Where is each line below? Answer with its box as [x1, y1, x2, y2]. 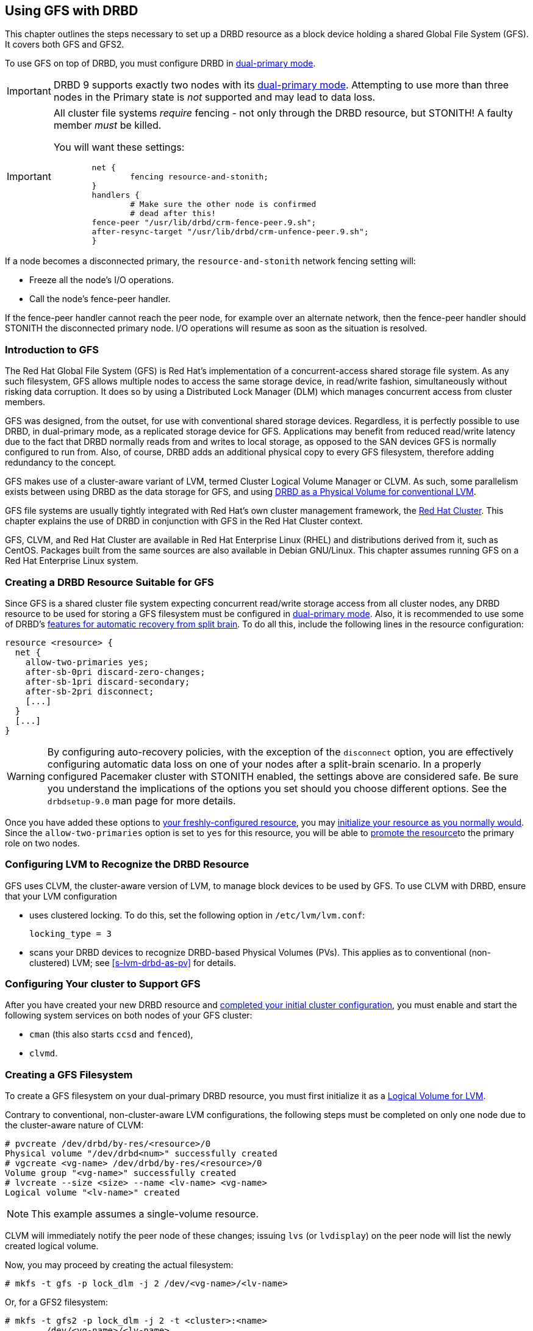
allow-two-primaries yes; [25, 657, 149, 667]
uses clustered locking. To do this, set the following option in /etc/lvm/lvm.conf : [29, 909, 365, 920]
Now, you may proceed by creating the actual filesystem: [5, 1260, 234, 1271]
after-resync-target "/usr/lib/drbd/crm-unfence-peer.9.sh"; [91, 227, 369, 237]
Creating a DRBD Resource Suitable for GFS [5, 575, 214, 588]
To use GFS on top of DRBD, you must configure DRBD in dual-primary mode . [5, 58, 316, 69]
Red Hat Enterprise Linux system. [5, 555, 138, 566]
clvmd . [29, 1048, 58, 1059]
